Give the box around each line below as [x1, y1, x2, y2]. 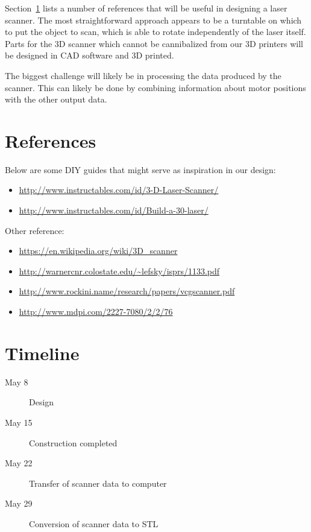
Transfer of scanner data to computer [29, 477, 167, 489]
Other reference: [5, 224, 64, 236]
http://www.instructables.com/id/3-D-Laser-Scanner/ [19, 183, 219, 196]
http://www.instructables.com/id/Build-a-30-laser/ [19, 204, 209, 217]
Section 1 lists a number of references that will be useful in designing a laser [5, 2, 287, 14]
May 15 [5, 416, 33, 428]
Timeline [5, 340, 80, 365]
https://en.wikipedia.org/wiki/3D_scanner [19, 244, 178, 257]
